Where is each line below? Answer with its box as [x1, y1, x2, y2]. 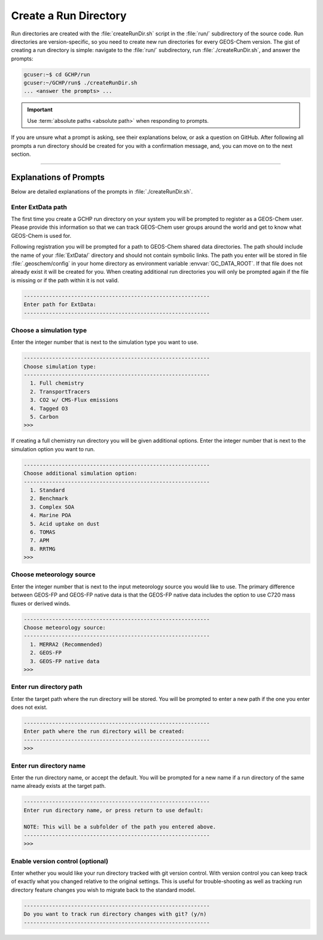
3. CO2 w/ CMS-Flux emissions [30, 397, 119, 404]
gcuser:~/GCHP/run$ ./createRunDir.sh [23, 80, 138, 86]
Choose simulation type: [23, 363, 97, 370]
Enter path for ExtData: [23, 301, 97, 308]
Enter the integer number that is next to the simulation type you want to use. [11, 338, 199, 346]
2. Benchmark [30, 495, 68, 502]
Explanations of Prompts [11, 172, 105, 182]
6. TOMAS [30, 528, 56, 536]
